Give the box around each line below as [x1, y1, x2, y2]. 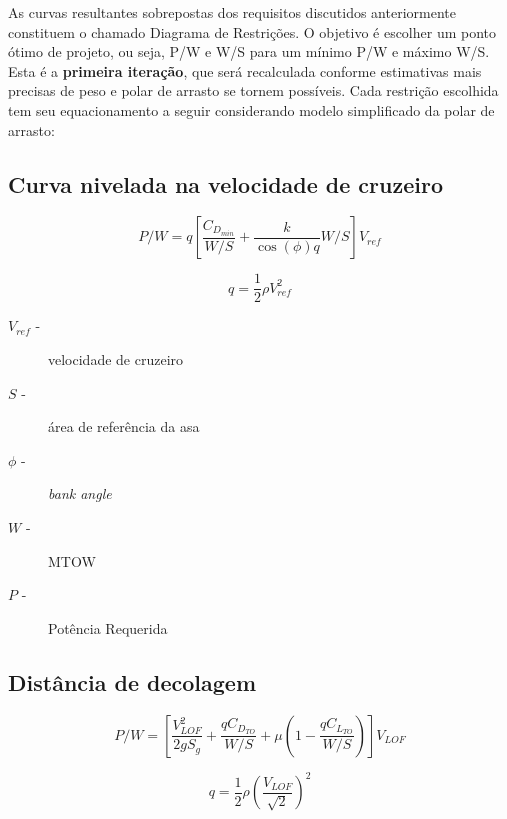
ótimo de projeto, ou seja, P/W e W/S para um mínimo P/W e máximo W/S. [8, 41, 490, 62]
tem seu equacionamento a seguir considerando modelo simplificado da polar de [8, 99, 495, 120]
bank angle [48, 483, 112, 504]
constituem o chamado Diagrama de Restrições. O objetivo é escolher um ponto [8, 21, 497, 42]
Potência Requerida [48, 617, 168, 638]
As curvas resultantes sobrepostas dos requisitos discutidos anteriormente [8, 2, 456, 22]
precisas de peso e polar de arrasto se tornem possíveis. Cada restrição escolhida [8, 80, 499, 101]
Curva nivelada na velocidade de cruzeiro [8, 168, 443, 199]
